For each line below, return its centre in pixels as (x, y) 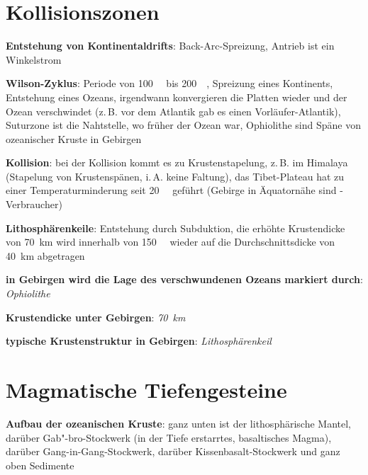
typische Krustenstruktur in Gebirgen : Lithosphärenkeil (139, 341)
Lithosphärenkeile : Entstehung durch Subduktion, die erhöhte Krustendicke (175, 228)
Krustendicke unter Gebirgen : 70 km (96, 317)
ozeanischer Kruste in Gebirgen (74, 138)
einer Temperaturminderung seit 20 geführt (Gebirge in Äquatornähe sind (171, 190)
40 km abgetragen (45, 255)
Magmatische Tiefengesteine (146, 389)
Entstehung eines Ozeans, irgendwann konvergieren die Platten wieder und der (177, 97)
